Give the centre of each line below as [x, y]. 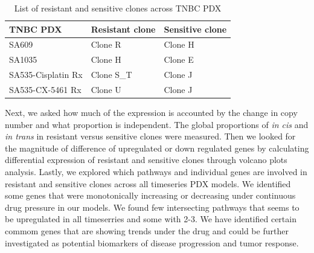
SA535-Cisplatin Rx [46, 75]
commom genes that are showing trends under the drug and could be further [147, 231]
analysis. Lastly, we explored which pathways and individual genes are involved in [156, 172]
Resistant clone [123, 29]
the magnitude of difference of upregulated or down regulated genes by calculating [157, 148]
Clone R [106, 44]
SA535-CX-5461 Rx [45, 89]
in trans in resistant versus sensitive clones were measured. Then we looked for [150, 136]
